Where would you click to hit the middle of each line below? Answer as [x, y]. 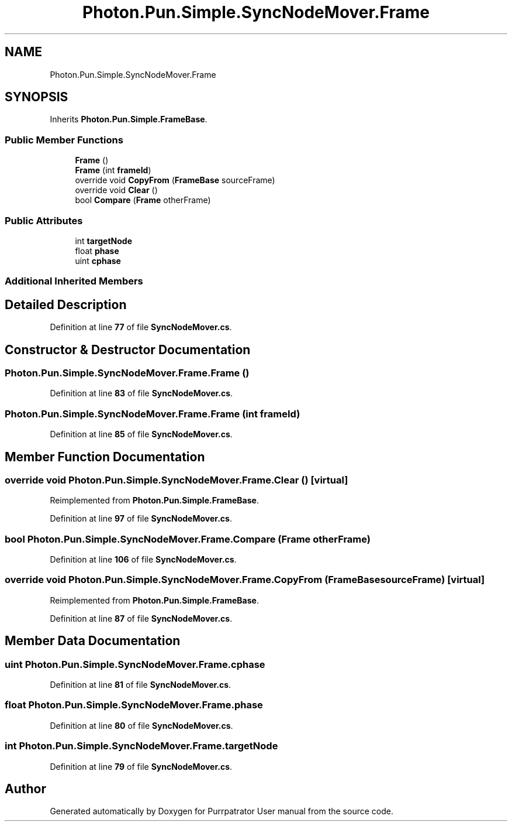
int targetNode [104, 241]
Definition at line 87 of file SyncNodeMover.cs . [141, 618]
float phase [97, 251]
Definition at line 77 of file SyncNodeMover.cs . [141, 327]
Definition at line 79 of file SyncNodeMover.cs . [141, 766]
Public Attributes [44, 220]
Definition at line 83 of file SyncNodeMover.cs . [141, 393]
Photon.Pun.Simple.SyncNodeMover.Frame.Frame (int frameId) [153, 414]
